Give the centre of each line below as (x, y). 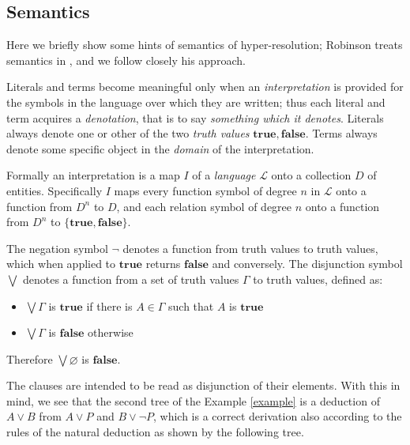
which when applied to (61, 264)
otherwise (111, 332)
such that (191, 305)
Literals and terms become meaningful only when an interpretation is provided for (205, 87)
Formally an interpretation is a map (93, 175)
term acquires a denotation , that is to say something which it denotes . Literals (195, 117)
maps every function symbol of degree (205, 190)
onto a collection (311, 175)
